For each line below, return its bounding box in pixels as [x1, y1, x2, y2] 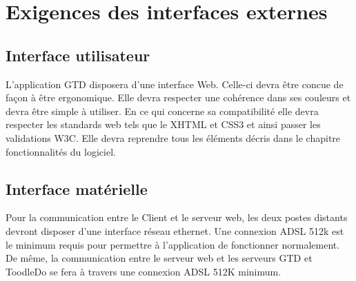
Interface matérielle [6, 178, 148, 199]
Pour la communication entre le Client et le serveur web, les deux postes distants [6, 210, 348, 225]
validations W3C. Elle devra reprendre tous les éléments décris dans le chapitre [6, 130, 341, 145]
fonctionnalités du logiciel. [6, 144, 116, 158]
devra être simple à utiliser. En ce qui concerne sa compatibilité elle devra [6, 103, 319, 118]
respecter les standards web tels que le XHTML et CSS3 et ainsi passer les [6, 117, 321, 132]
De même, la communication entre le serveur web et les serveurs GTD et [6, 251, 313, 265]
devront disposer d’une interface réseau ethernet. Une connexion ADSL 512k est [6, 223, 344, 238]
